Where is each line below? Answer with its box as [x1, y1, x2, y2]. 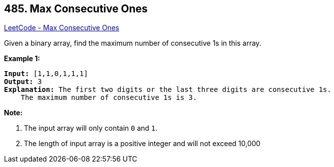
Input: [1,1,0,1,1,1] [4, 70, 88, 78]
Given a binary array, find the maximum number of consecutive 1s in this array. [4, 39, 261, 48]
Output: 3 [4, 78, 42, 86]
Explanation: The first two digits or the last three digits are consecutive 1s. [4, 85, 332, 94]
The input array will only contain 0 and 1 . [24, 124, 158, 133]
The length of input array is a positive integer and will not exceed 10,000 [24, 139, 261, 148]
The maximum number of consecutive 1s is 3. [20, 93, 197, 102]
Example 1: [4, 54, 40, 63]
